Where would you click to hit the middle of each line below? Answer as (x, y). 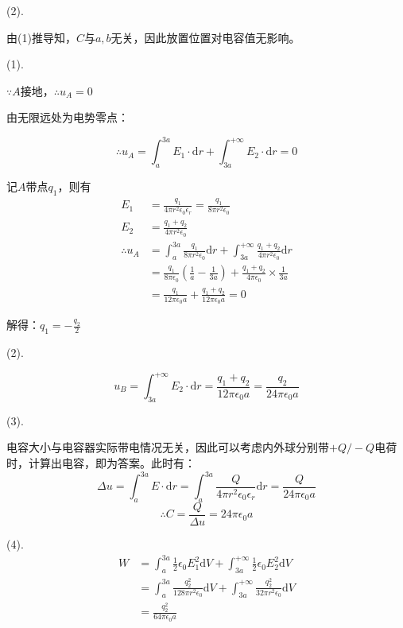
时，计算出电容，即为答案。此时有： (101, 463)
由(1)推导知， (41, 37)
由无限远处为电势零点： (68, 117)
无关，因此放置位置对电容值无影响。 (205, 37)
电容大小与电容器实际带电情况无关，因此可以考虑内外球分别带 (168, 447)
